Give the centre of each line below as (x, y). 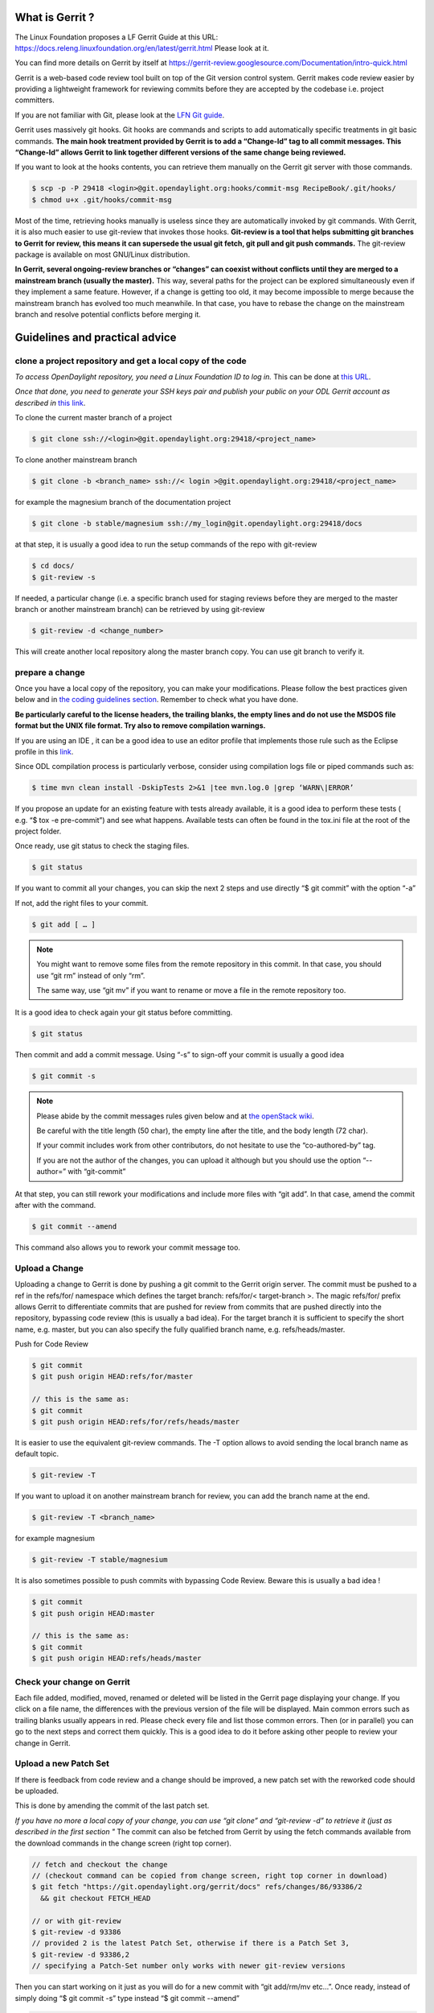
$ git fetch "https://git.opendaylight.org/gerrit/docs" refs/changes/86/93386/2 (197, 1887)
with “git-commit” (97, 1172)
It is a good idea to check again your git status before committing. (124, 1013)
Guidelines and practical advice (96, 337)
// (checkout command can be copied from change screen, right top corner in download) (210, 1876)
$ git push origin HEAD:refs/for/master (112, 1376)
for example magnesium (55, 1539)
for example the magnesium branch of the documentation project (123, 502)
